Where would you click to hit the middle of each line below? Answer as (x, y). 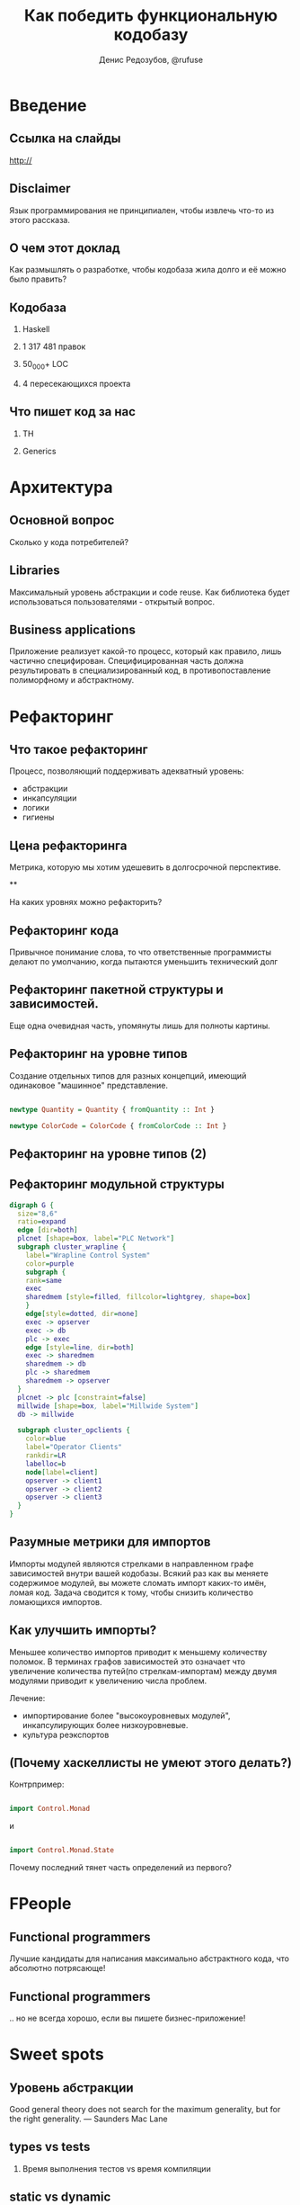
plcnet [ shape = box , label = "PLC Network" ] (96, 1239)
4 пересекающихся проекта (76, 383)
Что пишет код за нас (73, 412)
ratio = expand (42, 1222)
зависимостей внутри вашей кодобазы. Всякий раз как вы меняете (139, 1573)
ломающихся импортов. (56, 1601)
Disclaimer (40, 188)
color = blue (46, 1439)
